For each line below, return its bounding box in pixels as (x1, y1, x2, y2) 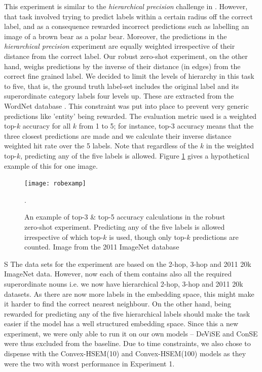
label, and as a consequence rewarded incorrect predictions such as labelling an (4, 21, 249, 32)
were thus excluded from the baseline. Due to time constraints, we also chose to (4, 338, 251, 349)
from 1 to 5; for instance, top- (79, 120, 171, 131)
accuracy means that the (177, 120, 254, 131)
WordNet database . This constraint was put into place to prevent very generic (4, 100, 249, 111)
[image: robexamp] (24, 180, 86, 188)
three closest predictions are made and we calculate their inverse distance (4, 130, 232, 141)
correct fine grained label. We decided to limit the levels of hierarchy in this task (4, 71, 254, 81)
